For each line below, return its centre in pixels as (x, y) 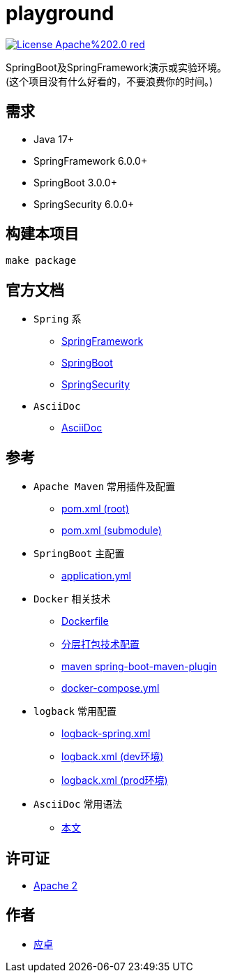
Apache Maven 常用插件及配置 (105, 487)
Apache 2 (56, 885)
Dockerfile (85, 621)
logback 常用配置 (75, 711)
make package (41, 261)
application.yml (96, 576)
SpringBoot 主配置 (79, 554)
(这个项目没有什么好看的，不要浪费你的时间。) (110, 81)
